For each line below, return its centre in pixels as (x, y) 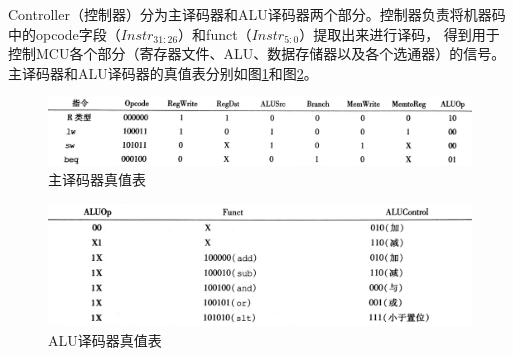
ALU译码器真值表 (105, 340)
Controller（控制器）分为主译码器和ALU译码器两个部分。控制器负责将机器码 (257, 14)
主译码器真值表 (97, 179)
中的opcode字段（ (64, 33)
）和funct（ (215, 33)
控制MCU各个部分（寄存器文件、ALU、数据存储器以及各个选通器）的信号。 (257, 53)
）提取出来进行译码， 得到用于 (399, 33)
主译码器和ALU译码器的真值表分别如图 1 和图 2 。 (163, 72)
